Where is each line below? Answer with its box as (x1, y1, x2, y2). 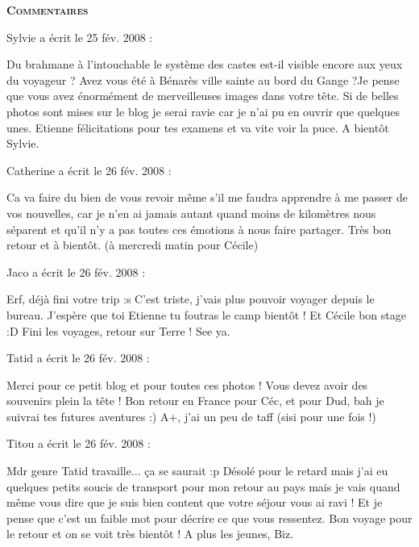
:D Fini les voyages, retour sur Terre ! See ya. (6, 322, 230, 339)
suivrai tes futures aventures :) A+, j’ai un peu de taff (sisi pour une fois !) (6, 407, 376, 424)
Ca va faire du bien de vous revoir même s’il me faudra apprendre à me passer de (6, 189, 408, 206)
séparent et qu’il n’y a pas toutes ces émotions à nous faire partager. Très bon (6, 220, 392, 237)
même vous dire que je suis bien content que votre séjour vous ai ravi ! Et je (6, 494, 383, 511)
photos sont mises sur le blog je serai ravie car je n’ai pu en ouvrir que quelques (6, 102, 400, 119)
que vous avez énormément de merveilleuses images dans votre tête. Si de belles (6, 87, 399, 104)
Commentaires (6, 2, 89, 18)
